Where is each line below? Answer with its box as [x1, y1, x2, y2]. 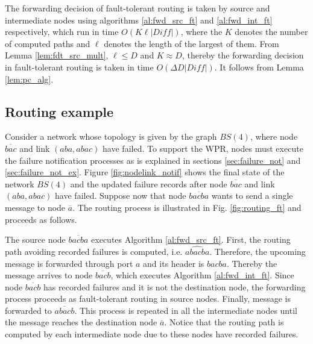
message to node [5, 201, 66, 213]
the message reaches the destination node [5, 316, 157, 328]
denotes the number [235, 25, 308, 38]
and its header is [143, 257, 204, 269]
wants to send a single [211, 189, 293, 202]
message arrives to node [5, 269, 93, 281]
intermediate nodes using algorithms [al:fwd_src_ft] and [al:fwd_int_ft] [5, 13, 273, 26]
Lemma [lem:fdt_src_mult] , [5, 49, 109, 61]
